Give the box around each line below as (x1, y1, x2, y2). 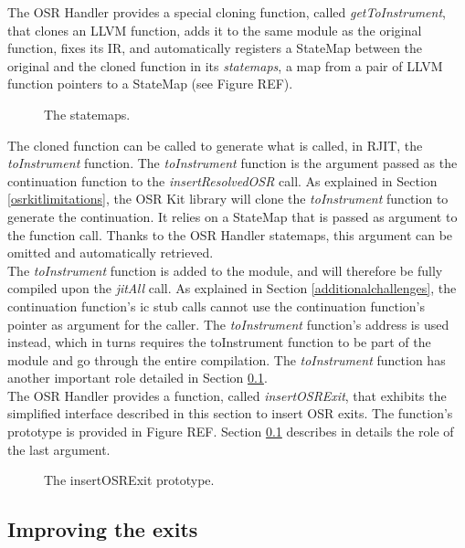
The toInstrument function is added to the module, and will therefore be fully (7, 260, 443, 279)
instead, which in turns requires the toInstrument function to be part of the (7, 332, 431, 352)
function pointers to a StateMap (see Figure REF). (7, 74, 293, 93)
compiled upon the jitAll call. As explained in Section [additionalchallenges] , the (7, 279, 457, 298)
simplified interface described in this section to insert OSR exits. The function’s (7, 404, 453, 423)
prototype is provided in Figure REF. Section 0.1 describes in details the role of (7, 422, 454, 441)
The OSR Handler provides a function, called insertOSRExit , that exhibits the (7, 385, 447, 405)
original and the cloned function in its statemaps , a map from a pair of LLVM (7, 56, 443, 75)
